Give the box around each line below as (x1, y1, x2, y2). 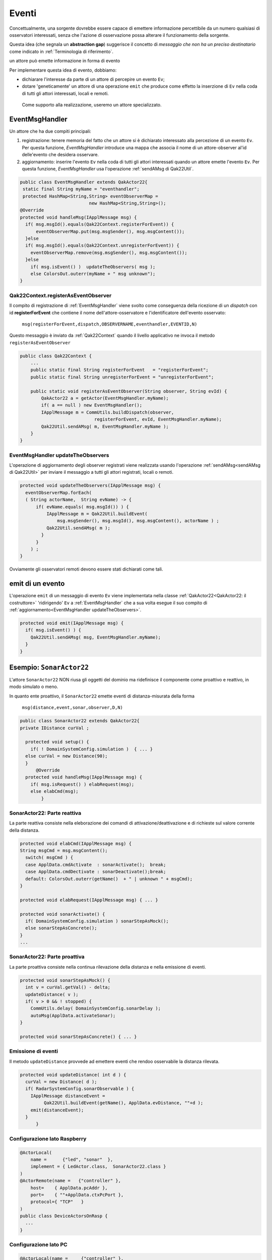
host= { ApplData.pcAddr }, (30, 1185, 108, 1190)
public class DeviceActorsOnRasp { (20, 1213, 108, 1219)
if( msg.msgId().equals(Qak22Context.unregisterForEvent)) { (25, 242, 180, 248)
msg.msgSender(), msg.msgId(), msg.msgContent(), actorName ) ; (57, 518, 219, 524)
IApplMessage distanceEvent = (30, 1093, 105, 1099)
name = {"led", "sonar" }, (30, 1157, 113, 1162)
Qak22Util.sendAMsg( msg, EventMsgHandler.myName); (30, 634, 161, 640)
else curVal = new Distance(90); (25, 753, 108, 759)
